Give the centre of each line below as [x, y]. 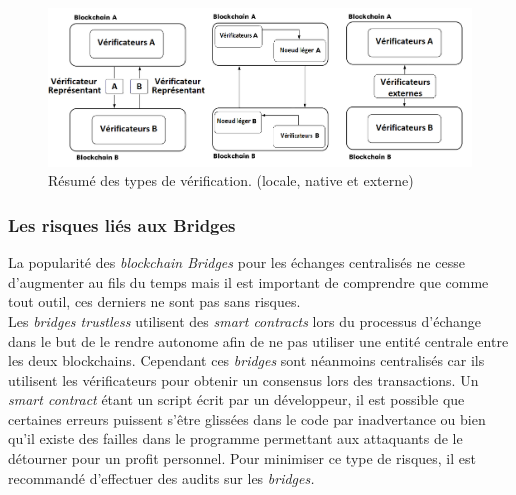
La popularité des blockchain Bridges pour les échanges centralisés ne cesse [236, 262]
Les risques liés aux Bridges [122, 224]
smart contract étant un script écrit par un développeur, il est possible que [236, 399]
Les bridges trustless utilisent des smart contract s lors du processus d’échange [244, 320]
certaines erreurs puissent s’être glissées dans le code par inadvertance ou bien [247, 418]
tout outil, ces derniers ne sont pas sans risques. [154, 301]
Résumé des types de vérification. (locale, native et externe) [231, 180]
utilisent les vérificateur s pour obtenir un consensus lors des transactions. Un [243, 379]
